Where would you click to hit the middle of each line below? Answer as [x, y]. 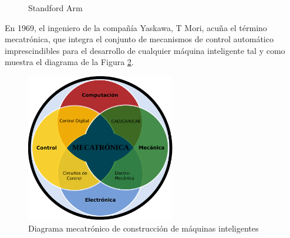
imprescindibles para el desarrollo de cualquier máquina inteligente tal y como [145, 50]
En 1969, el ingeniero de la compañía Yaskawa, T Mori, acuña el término [136, 27]
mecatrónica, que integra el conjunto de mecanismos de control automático [139, 39]
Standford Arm [55, 8]
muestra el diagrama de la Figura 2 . [69, 62]
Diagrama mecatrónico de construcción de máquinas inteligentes [144, 228]
